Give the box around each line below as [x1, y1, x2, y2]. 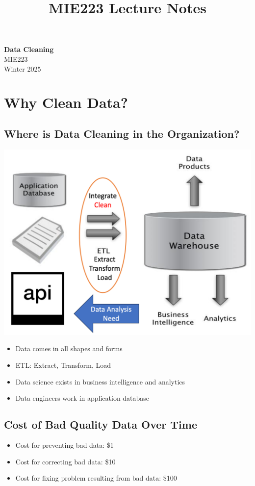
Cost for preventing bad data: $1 [15, 439, 114, 450]
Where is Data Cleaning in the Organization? [4, 126, 240, 141]
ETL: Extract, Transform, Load [15, 359, 111, 370]
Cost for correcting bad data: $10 [15, 456, 116, 466]
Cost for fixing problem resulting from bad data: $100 [15, 473, 177, 483]
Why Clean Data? [4, 92, 128, 112]
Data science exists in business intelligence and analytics [15, 376, 185, 386]
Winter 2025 [4, 63, 41, 74]
